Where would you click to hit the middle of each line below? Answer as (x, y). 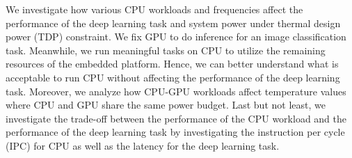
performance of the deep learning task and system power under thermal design (173, 23)
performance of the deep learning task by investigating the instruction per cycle (175, 132)
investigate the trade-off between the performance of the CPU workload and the (176, 118)
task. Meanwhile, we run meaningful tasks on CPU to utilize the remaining (166, 50)
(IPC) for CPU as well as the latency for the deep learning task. (143, 145)
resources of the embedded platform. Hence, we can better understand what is (172, 64)
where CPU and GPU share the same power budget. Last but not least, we (166, 105)
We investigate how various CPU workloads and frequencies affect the (154, 9)
